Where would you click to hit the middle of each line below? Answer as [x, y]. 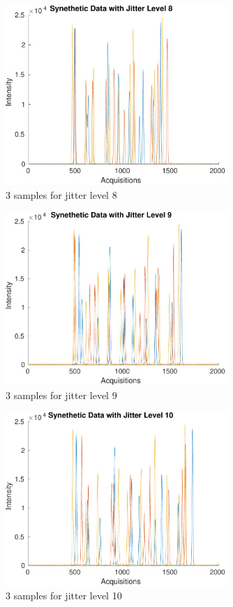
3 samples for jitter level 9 [61, 395]
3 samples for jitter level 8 [61, 194]
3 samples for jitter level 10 [64, 595]
